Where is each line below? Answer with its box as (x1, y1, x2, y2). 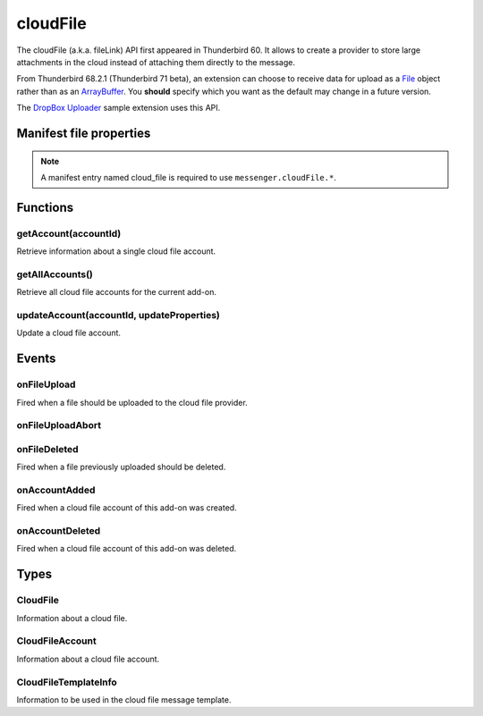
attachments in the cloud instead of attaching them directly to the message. (16, 56, 295, 67)
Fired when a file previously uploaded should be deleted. (16, 461, 226, 473)
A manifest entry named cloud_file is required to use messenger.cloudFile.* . (40, 172, 337, 182)
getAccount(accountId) (16, 227, 122, 240)
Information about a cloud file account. (16, 653, 160, 664)
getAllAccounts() (16, 268, 94, 281)
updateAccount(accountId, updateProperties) (16, 308, 221, 321)
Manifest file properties (16, 125, 151, 140)
